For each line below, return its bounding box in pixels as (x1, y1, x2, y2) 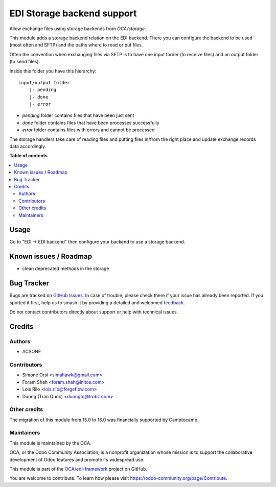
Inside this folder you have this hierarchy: (9, 68, 97, 74)
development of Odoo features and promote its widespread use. (9, 456, 145, 462)
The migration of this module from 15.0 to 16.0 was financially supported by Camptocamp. (9, 417, 199, 423)
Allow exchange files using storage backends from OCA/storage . (9, 26, 146, 32)
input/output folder (18, 80, 70, 85)
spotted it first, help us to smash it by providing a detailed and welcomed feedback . (9, 299, 185, 306)
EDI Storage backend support (9, 8, 137, 19)
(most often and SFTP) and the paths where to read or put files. (9, 42, 143, 48)
